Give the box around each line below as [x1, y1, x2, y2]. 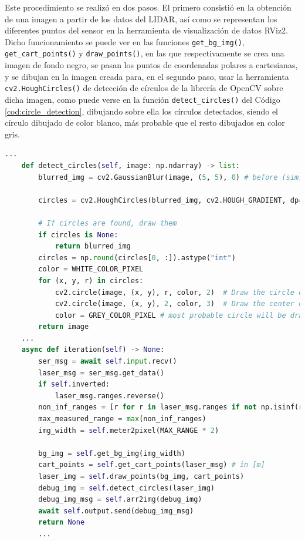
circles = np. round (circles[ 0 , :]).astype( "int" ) [38, 253, 236, 262]
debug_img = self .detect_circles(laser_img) [38, 483, 215, 492]
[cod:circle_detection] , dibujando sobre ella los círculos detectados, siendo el [5, 105, 279, 117]
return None [38, 518, 85, 527]
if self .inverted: [38, 380, 110, 389]
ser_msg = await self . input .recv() [38, 357, 177, 366]
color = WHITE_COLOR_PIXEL [38, 265, 144, 274]
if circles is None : [38, 230, 118, 239]
